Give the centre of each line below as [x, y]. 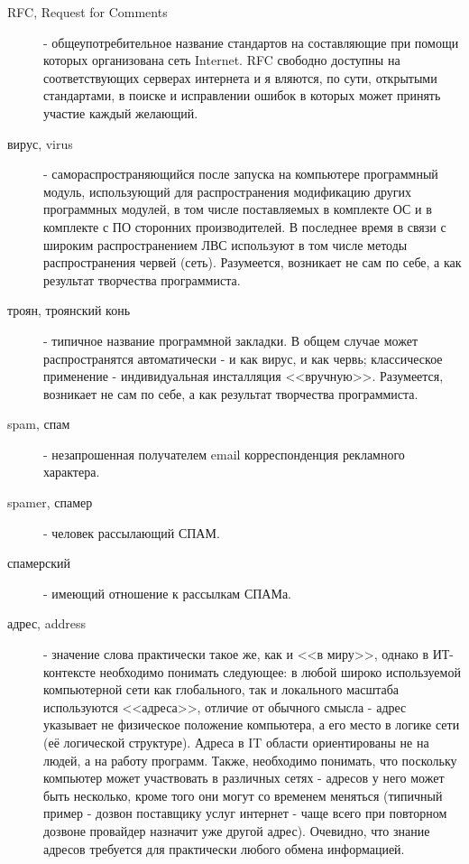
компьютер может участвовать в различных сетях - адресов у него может [244, 778]
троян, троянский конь [69, 310]
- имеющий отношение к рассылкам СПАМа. [167, 593]
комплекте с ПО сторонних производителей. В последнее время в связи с [245, 226]
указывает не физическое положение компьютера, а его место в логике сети [252, 725]
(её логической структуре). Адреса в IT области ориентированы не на [236, 742]
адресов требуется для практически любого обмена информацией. [224, 848]
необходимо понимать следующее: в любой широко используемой [280, 671]
